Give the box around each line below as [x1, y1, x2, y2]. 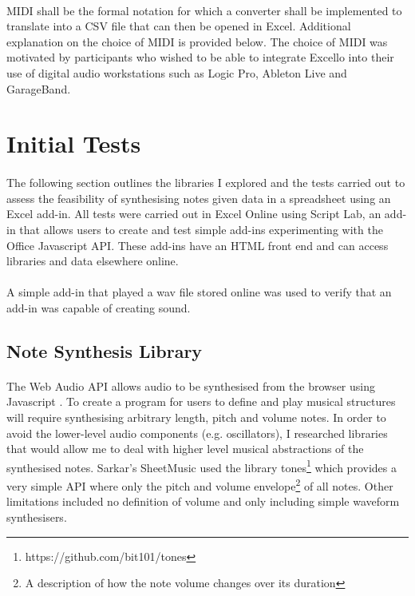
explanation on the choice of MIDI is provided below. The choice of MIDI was [6, 33, 388, 50]
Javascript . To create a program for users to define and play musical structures [6, 393, 396, 410]
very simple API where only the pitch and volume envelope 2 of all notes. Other [6, 475, 393, 494]
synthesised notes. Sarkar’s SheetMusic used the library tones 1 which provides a [6, 456, 397, 475]
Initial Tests [6, 127, 141, 160]
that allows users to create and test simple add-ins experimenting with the [19, 221, 383, 237]
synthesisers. [6, 508, 67, 525]
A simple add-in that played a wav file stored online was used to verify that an [6, 284, 392, 300]
